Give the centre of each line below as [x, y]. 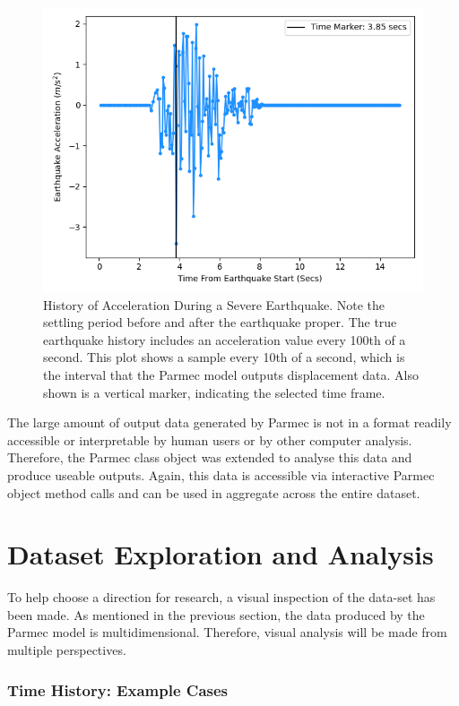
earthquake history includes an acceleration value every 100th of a [225, 339]
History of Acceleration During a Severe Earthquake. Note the [214, 304]
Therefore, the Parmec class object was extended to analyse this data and [210, 457]
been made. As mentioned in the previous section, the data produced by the [216, 614]
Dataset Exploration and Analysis [221, 554]
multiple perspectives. [67, 650]
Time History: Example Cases [118, 689]
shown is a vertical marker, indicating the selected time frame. [214, 392]
